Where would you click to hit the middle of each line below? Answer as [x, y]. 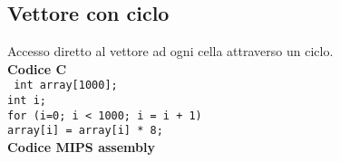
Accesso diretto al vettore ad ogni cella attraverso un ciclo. [170, 51]
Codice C [37, 68]
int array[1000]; [66, 86]
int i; [27, 101]
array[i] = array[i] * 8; [85, 131]
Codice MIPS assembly [81, 147]
